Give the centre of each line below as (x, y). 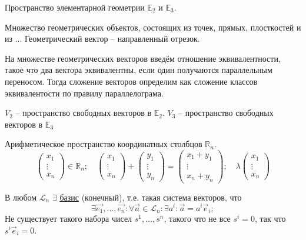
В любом (21, 197)
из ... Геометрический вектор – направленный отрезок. (102, 39)
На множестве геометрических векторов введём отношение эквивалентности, (143, 58)
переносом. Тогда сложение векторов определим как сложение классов (131, 81)
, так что (270, 218)
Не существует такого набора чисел (69, 218)
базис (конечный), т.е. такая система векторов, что (151, 197)
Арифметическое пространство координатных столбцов (104, 144)
